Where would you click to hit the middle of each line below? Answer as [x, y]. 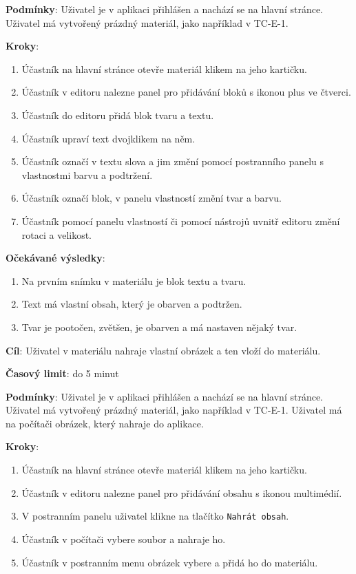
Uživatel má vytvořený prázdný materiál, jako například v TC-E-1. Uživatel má [174, 410]
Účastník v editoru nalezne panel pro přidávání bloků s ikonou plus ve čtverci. [186, 92]
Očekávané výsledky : [55, 258]
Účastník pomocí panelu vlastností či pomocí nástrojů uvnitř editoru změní [181, 221]
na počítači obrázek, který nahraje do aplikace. [105, 423]
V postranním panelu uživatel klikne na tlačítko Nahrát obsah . [155, 516]
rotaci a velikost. [57, 234]
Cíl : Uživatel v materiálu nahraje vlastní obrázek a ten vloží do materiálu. [163, 350]
